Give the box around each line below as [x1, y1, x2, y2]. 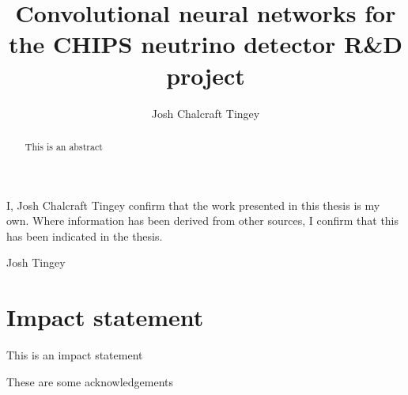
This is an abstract [25, 139, 103, 153]
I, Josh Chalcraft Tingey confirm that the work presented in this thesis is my [6, 196, 380, 213]
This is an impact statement [6, 347, 143, 363]
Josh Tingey [6, 254, 66, 271]
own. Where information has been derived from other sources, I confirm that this [6, 212, 399, 229]
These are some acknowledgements [6, 373, 173, 389]
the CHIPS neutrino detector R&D [9, 28, 402, 60]
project [166, 59, 245, 91]
